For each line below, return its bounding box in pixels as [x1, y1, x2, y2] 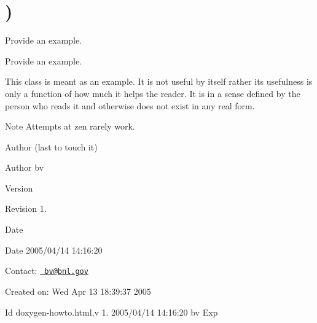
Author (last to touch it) [5, 140, 98, 153]
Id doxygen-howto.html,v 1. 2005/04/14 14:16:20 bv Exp [5, 305, 218, 318]
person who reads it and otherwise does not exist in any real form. [5, 99, 255, 112]
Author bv [5, 161, 44, 174]
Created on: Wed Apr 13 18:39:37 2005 [5, 284, 151, 297]
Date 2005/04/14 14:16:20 [5, 243, 103, 256]
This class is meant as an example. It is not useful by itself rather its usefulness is [5, 75, 313, 88]
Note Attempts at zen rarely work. [5, 120, 135, 133]
